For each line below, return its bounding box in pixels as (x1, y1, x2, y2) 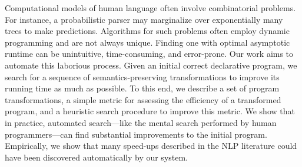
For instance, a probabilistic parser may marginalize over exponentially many (5, 13, 283, 25)
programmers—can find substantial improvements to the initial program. (5, 128, 267, 140)
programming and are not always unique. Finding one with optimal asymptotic (5, 36, 290, 48)
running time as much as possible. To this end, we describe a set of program (5, 82, 280, 94)
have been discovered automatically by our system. (5, 151, 188, 163)
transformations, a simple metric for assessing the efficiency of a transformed (5, 93, 281, 105)
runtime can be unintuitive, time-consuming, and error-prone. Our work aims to (5, 47, 294, 60)
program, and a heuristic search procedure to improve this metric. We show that (5, 105, 295, 117)
